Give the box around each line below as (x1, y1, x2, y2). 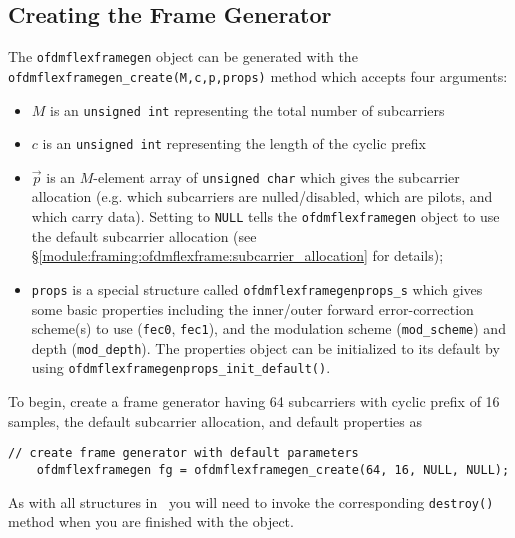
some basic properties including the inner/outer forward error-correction (31, 298, 474, 319)
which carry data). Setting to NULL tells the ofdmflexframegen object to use (31, 206, 500, 227)
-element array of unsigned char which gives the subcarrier (93, 166, 460, 187)
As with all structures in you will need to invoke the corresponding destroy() (8, 491, 494, 512)
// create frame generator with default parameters (8, 446, 359, 461)
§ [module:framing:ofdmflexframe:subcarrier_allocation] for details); (31, 245, 444, 266)
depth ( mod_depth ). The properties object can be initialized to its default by (31, 337, 500, 358)
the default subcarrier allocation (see (31, 225, 257, 246)
